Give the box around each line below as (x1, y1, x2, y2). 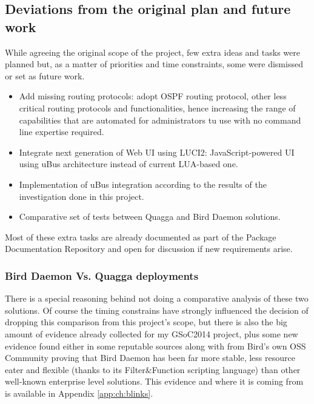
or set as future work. (5, 69, 85, 82)
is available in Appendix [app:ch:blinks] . (5, 386, 153, 399)
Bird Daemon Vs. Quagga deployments (5, 268, 199, 283)
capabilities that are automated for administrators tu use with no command (19, 113, 301, 126)
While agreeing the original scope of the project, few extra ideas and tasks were (5, 45, 300, 58)
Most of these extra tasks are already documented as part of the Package (5, 230, 276, 243)
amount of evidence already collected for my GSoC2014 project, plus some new (5, 327, 298, 340)
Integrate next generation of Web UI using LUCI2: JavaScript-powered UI (19, 145, 295, 158)
